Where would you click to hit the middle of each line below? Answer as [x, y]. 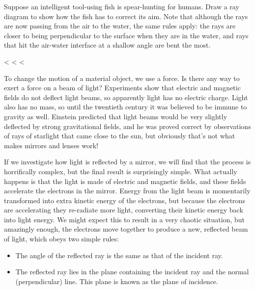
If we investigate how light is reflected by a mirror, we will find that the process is [127, 162]
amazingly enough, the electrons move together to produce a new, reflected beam [126, 229]
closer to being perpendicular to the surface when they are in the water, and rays [126, 35]
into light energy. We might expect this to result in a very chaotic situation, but [124, 219]
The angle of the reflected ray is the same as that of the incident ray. [119, 255]
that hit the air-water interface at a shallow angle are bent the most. [107, 45]
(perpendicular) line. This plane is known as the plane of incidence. [117, 281]
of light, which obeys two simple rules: [61, 239]
